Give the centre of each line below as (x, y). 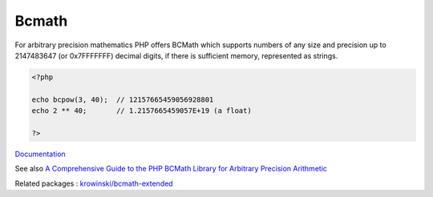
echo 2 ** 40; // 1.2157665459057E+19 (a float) (142, 111)
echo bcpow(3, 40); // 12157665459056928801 (123, 99)
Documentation (40, 154)
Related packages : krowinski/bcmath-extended (94, 183)
